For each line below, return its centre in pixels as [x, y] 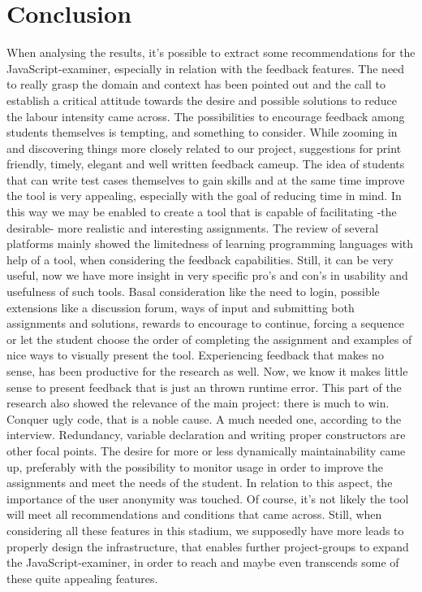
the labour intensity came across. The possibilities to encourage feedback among [206, 116]
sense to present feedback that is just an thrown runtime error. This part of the [204, 387]
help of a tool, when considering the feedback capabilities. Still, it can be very [200, 259]
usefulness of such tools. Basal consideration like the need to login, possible [193, 292]
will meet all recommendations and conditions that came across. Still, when [194, 514]
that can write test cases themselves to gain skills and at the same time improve [206, 179]
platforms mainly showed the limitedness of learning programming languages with [210, 244]
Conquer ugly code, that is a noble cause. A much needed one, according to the [204, 418]
